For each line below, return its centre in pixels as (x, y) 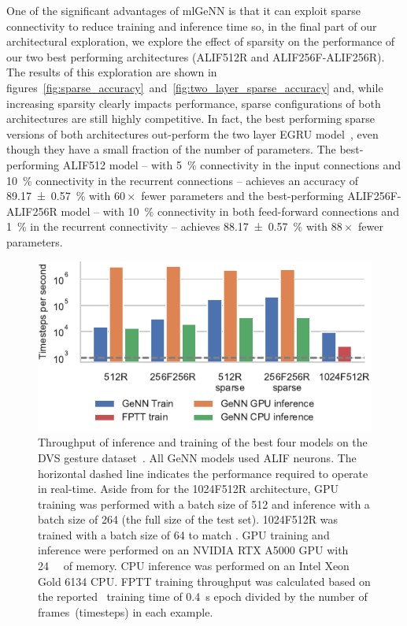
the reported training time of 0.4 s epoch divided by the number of (203, 596)
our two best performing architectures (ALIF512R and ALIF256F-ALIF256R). (196, 56)
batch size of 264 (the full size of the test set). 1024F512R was (188, 519)
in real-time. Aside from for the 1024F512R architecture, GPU (189, 489)
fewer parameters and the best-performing (242, 196)
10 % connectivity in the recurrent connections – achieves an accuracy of (183, 180)
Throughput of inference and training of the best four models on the (203, 442)
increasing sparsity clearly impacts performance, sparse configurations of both (194, 103)
